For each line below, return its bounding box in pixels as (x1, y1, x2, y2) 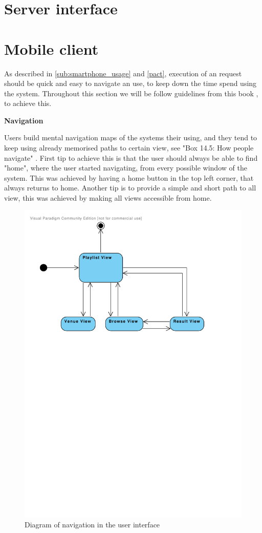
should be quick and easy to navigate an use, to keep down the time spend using (4, 78, 257, 89)
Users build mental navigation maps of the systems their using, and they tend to (4, 132, 257, 143)
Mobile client (4, 38, 99, 59)
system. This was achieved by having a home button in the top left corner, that (4, 172, 254, 183)
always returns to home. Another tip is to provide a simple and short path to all (4, 182, 256, 193)
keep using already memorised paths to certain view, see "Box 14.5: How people (4, 142, 254, 153)
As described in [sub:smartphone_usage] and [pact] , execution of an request (4, 68, 242, 78)
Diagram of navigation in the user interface (25, 519, 160, 530)
